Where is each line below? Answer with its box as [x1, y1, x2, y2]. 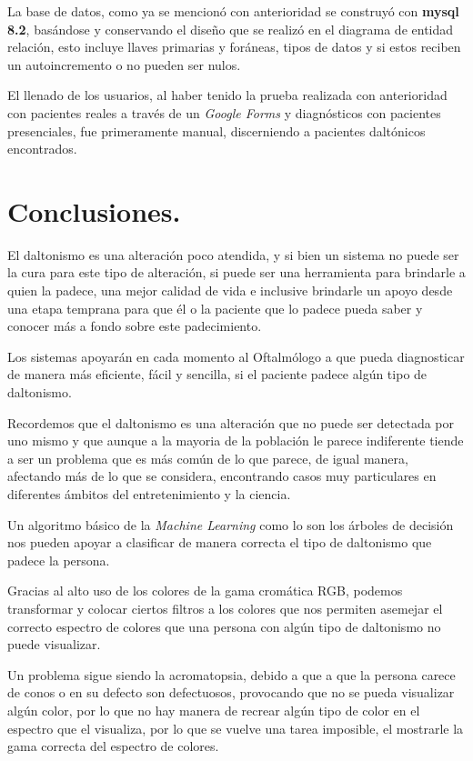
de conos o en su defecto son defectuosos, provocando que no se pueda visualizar [7, 683, 455, 702]
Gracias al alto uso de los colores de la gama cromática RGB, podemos [7, 581, 403, 600]
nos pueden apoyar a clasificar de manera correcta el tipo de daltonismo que [7, 533, 432, 552]
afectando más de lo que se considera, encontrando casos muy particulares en [7, 466, 437, 486]
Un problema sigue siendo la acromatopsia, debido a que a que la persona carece [7, 665, 456, 684]
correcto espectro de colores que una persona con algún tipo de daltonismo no [7, 616, 441, 636]
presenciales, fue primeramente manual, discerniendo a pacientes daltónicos [7, 121, 426, 140]
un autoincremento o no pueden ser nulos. [7, 55, 241, 74]
